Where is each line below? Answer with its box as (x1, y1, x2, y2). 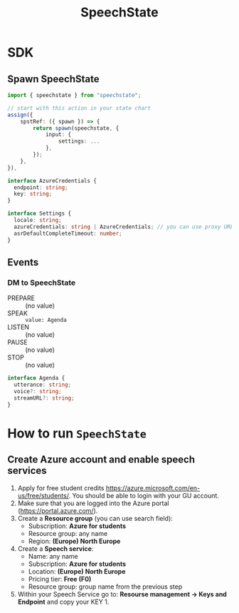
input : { (45, 131, 72, 138)
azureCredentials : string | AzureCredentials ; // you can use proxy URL (14, 223, 234, 230)
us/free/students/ (17, 491, 69, 500)
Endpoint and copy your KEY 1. (17, 597, 110, 606)
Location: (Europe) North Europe (28, 567, 126, 575)
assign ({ (7, 111, 33, 118)
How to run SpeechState (7, 425, 147, 441)
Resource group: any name (28, 529, 108, 537)
